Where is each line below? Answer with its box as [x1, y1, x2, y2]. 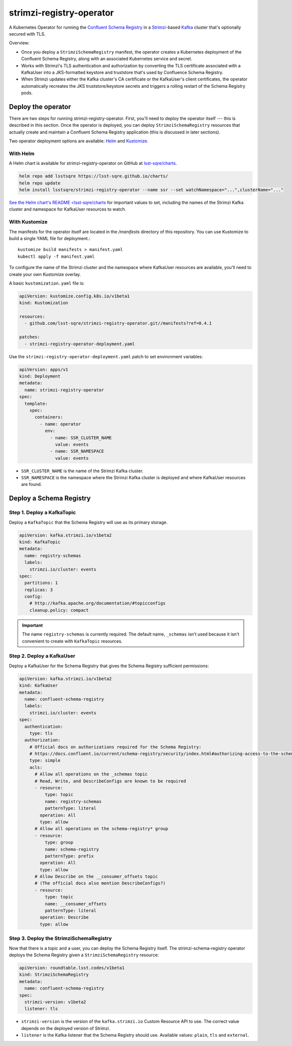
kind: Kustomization [19, 300, 68, 306]
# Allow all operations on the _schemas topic [35, 772, 148, 777]
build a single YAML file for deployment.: [9, 235, 91, 241]
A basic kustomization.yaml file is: [9, 280, 85, 286]
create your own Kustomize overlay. [9, 271, 81, 277]
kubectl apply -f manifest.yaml [18, 253, 95, 259]
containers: [35, 414, 63, 420]
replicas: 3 [24, 587, 53, 592]
